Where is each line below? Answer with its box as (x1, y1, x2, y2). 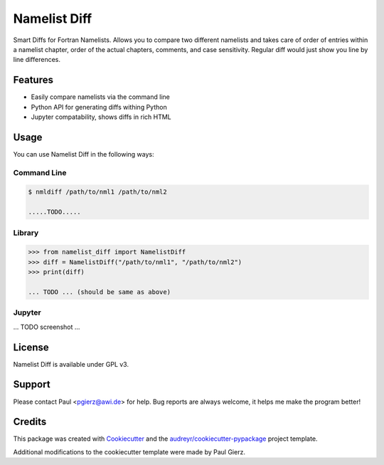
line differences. (13, 56, 60, 64)
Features (13, 74, 53, 86)
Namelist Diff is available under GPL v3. (13, 360, 129, 368)
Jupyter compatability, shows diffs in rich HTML (31, 113, 172, 121)
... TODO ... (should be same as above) (28, 288, 171, 296)
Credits (13, 416, 47, 428)
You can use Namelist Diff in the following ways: (13, 150, 154, 158)
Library (13, 228, 39, 238)
